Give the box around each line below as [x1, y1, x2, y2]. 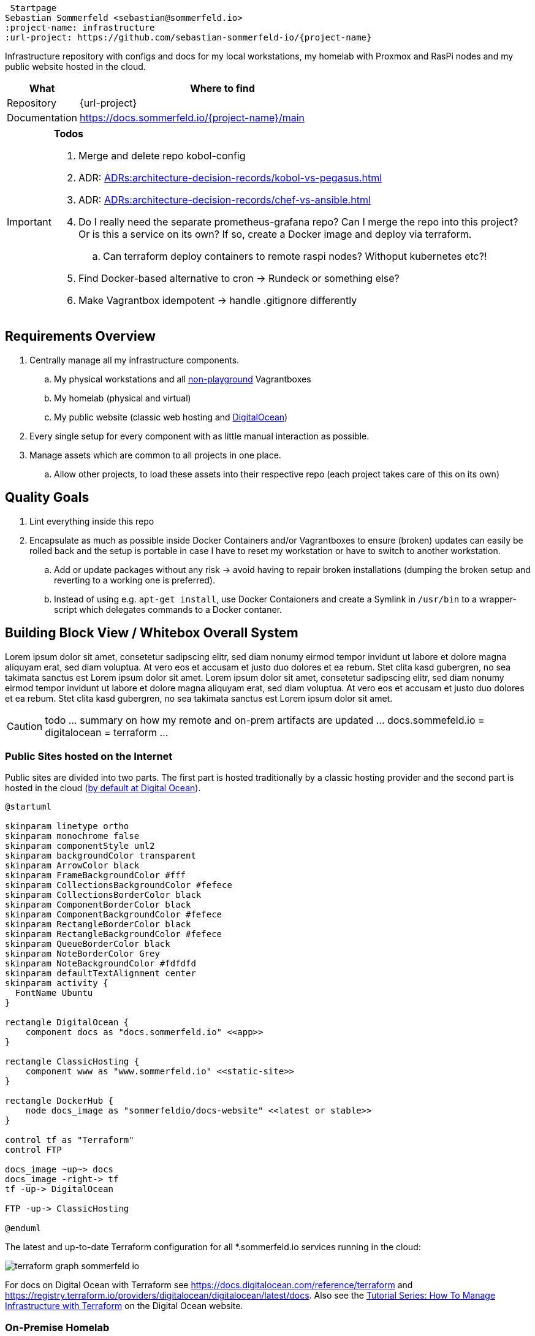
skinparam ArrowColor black [5, 860, 140, 871]
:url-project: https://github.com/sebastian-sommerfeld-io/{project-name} [5, 32, 372, 42]
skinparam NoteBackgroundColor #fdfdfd [5, 958, 196, 969]
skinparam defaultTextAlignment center [5, 968, 196, 979]
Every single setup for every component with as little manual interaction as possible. [29, 430, 370, 441]
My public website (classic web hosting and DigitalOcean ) [54, 411, 288, 422]
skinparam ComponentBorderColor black [5, 900, 191, 910]
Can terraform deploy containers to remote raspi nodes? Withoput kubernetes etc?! [102, 250, 487, 262]
